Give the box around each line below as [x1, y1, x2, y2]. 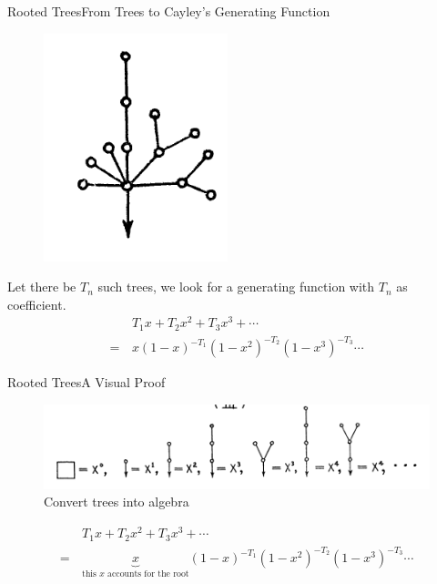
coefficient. [7, 294, 66, 313]
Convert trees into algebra [44, 492, 189, 511]
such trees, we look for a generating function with [97, 277, 375, 296]
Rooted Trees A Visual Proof [7, 373, 166, 392]
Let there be [7, 277, 76, 296]
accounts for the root [107, 569, 189, 579]
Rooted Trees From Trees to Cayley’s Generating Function [7, 2, 330, 20]
